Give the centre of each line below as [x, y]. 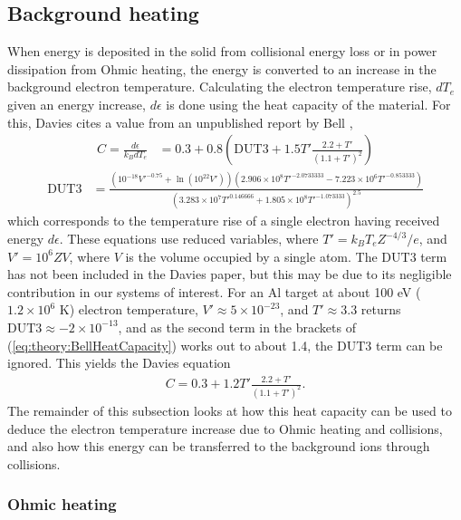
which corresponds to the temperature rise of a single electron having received [224, 221]
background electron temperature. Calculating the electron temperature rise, [220, 87]
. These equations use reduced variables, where [189, 239]
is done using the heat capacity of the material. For [308, 104]
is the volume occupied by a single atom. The [251, 256]
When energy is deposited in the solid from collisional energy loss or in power [222, 51]
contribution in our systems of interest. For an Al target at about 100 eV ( [214, 291]
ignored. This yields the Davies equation [119, 363]
